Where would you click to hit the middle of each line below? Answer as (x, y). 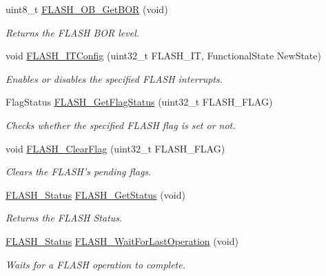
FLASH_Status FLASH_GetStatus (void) (95, 194)
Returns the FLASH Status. (64, 218)
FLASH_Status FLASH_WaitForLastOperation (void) (122, 240)
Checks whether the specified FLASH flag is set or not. (121, 125)
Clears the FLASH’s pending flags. (79, 171)
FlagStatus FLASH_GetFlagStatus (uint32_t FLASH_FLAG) (139, 102)
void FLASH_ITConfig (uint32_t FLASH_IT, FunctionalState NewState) (163, 56)
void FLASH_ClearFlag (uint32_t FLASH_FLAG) (115, 148)
